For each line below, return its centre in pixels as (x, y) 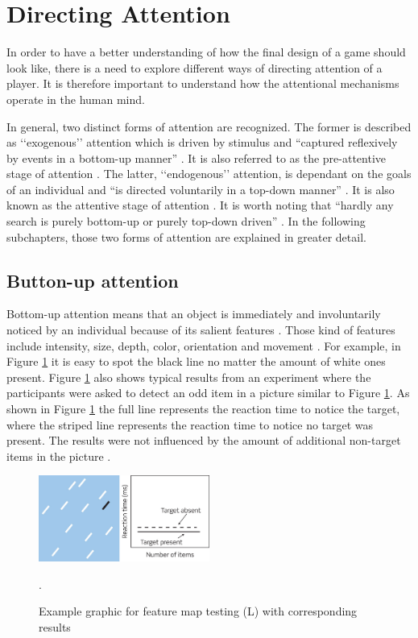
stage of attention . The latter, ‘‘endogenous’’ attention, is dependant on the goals (209, 174)
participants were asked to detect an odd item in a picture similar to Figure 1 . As (208, 393)
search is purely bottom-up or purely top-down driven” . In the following (186, 221)
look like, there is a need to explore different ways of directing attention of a (195, 67)
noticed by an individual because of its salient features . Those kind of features (201, 330)
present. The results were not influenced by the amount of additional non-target (204, 440)
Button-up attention (93, 280)
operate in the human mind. (76, 99)
